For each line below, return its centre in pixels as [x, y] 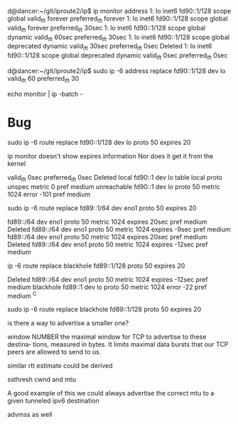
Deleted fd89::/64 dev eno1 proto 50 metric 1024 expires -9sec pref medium [119, 229]
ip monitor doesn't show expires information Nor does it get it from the [110, 156]
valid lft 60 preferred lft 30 [43, 79]
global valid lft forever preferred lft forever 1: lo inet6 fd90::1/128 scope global [118, 19]
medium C [22, 295]
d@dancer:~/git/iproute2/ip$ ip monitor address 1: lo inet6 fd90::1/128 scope [119, 11]
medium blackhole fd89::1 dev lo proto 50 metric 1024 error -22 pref [107, 287]
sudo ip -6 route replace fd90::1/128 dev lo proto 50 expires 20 [99, 142]
